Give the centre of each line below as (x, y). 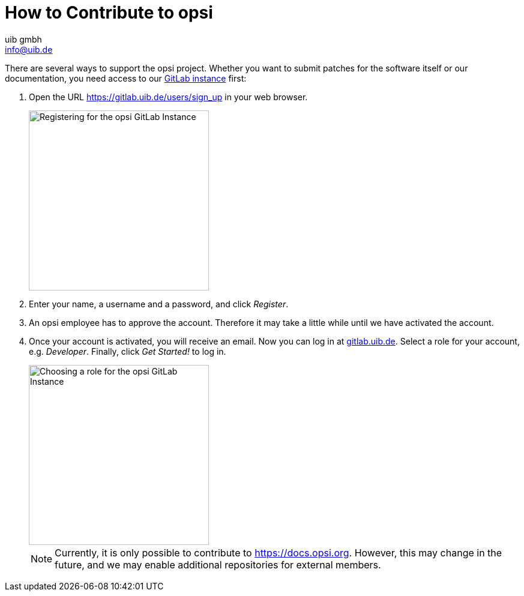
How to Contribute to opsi (109, 13)
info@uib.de (29, 49)
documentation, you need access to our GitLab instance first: (126, 78)
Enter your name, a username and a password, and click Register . (159, 304)
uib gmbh (23, 39)
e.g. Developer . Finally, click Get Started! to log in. (128, 351)
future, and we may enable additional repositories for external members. (218, 564)
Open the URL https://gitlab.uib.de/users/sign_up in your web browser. (168, 97)
